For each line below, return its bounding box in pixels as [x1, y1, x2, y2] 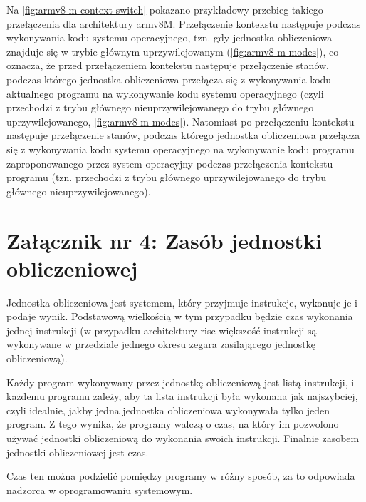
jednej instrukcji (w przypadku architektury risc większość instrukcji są [6, 322, 317, 337]
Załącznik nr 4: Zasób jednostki [6, 225, 323, 255]
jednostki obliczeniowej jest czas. [6, 444, 149, 459]
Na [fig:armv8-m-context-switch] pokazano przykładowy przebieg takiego [6, 2, 323, 16]
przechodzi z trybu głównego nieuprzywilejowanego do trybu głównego [6, 100, 314, 115]
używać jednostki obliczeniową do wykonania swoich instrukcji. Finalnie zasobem [6, 430, 360, 445]
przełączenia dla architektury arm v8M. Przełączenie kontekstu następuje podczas [6, 16, 361, 31]
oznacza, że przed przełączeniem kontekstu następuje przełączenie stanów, [6, 58, 330, 73]
